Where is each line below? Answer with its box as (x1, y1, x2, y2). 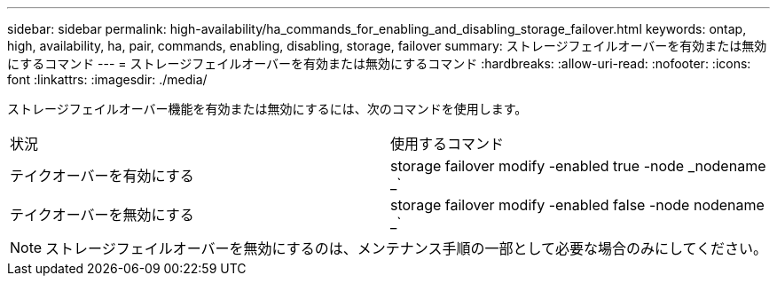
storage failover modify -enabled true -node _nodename (390, 157, 766, 175)
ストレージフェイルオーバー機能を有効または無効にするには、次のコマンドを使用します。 (7, 101, 528, 116)
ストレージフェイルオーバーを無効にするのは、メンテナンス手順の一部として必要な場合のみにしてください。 (45, 240, 767, 257)
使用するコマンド (390, 135, 505, 153)
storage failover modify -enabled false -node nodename (390, 196, 765, 214)
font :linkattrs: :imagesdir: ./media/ (7, 72, 208, 87)
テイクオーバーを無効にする (10, 206, 194, 224)
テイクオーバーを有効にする (10, 167, 194, 185)
